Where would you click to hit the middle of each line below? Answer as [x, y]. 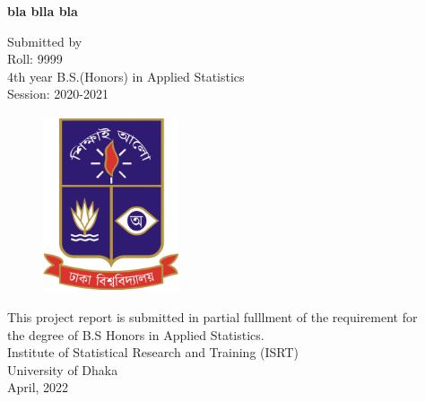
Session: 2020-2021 [58, 94]
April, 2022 [38, 387]
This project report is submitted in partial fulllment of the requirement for [212, 317]
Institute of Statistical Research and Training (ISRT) [153, 352]
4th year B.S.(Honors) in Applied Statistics [126, 76]
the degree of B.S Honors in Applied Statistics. [136, 334]
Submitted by [45, 41]
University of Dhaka [63, 369]
